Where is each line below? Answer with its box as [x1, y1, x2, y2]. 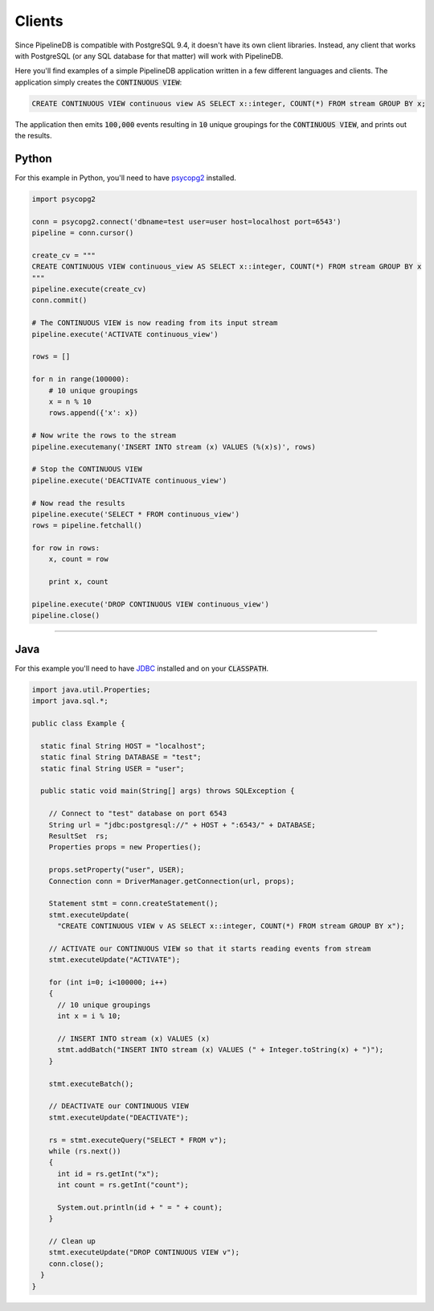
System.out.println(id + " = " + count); [57, 1202, 223, 1212]
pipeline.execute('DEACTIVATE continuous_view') [31, 475, 227, 485]
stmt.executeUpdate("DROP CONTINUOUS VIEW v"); [48, 1247, 240, 1257]
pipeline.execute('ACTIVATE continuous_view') [31, 330, 219, 339]
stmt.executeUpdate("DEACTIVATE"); [48, 1112, 189, 1122]
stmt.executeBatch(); [48, 1079, 134, 1088]
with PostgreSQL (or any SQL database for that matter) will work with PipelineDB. [14, 51, 284, 60]
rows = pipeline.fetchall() [31, 521, 142, 530]
